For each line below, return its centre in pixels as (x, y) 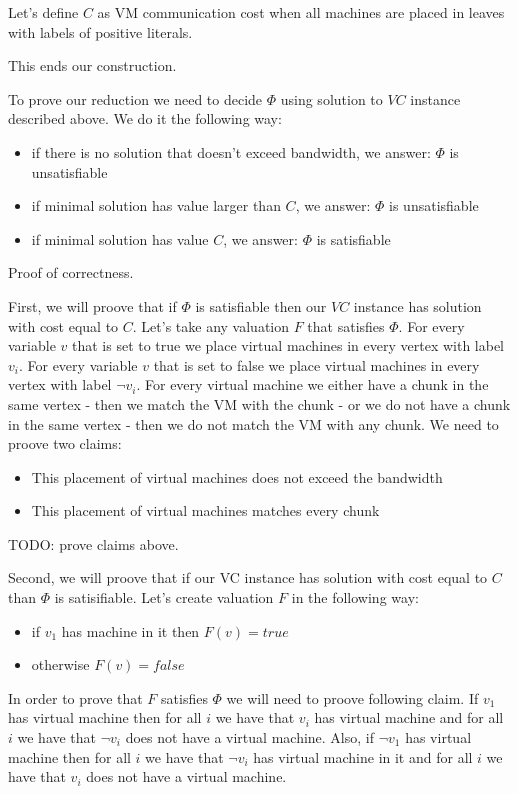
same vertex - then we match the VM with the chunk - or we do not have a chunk (259, 403)
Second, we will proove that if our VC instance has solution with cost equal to (248, 577)
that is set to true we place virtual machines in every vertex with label (288, 345)
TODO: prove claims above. (93, 543)
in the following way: (355, 597)
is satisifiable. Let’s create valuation (164, 597)
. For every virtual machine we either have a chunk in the (312, 384)
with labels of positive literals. (100, 31)
